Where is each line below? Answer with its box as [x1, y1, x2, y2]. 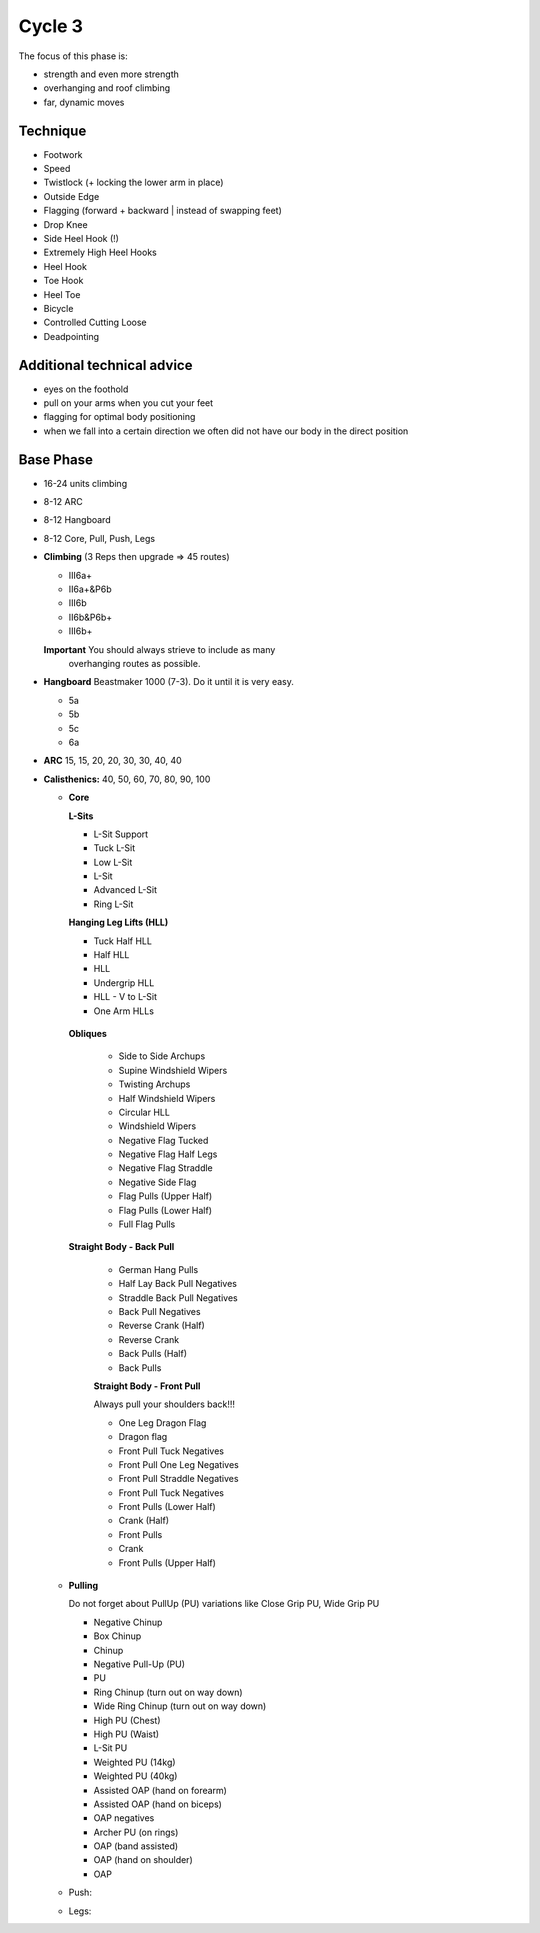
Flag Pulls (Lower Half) [118, 1204, 213, 1216]
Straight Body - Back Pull [68, 1241, 175, 1253]
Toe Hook [43, 275, 84, 287]
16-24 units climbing [43, 477, 128, 489]
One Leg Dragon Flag [118, 1416, 207, 1429]
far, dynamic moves [43, 96, 125, 108]
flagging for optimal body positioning [43, 411, 196, 423]
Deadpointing [43, 330, 100, 342]
